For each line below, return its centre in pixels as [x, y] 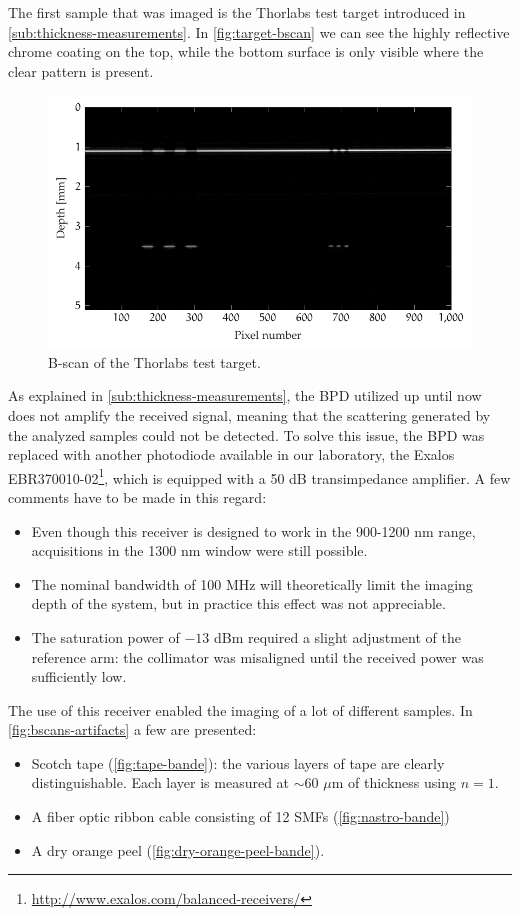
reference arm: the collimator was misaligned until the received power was [257, 656]
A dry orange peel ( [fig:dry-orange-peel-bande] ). [178, 849]
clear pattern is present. [81, 70]
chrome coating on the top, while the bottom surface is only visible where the [246, 51]
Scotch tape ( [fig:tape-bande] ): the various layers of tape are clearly [238, 762]
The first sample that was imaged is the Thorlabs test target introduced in [237, 12]
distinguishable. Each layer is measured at [160, 782]
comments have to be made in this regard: [137, 496]
